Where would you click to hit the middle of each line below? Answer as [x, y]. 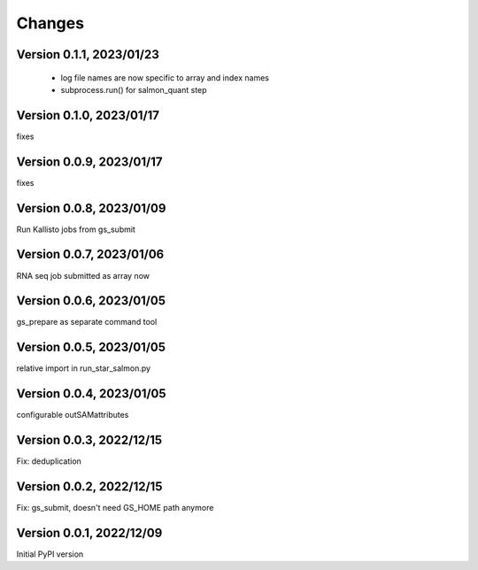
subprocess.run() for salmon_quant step [134, 89]
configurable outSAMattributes [73, 415]
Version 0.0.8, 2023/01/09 [91, 208]
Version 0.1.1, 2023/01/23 [88, 54]
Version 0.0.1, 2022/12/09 [89, 532]
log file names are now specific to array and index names [165, 77]
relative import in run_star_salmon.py [83, 368]
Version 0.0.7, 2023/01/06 [90, 254]
